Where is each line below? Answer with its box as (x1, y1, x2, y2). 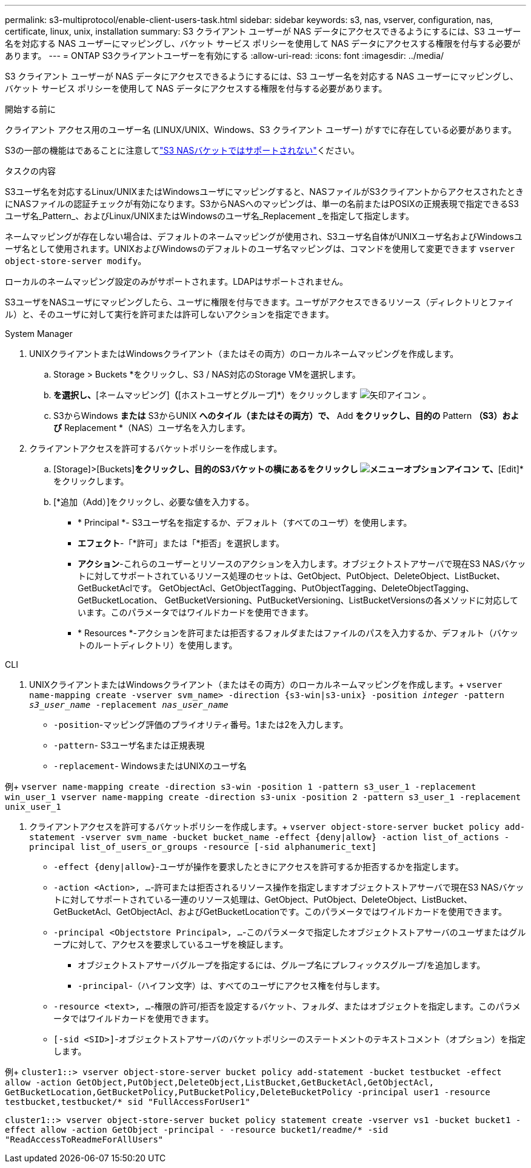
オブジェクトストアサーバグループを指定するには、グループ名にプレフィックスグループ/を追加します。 (78, 960, 486, 970)
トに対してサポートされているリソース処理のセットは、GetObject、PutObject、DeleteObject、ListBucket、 (78, 571, 505, 581)
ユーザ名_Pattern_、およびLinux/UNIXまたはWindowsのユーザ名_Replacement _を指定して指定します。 (5, 211, 414, 221)
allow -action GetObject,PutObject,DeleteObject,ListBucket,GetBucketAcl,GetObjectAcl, (5, 1078, 435, 1087)
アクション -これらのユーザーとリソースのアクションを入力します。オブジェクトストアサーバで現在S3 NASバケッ (78, 559, 526, 569)
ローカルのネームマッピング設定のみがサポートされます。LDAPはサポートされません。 (5, 276, 348, 287)
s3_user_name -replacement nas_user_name (29, 700, 229, 710)
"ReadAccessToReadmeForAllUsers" (5, 1135, 164, 1144)
